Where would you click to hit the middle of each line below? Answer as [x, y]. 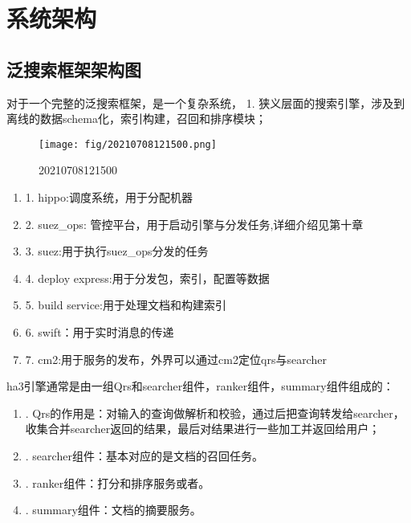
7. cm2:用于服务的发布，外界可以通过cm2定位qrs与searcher [176, 359]
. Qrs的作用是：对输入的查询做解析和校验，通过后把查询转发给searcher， [215, 413]
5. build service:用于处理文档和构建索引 [126, 305]
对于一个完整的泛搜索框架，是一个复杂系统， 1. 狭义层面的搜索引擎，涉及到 [206, 102]
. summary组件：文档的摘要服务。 [113, 510]
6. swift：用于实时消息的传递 [100, 331]
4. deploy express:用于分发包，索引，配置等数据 [147, 278]
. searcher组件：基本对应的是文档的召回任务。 [144, 455]
